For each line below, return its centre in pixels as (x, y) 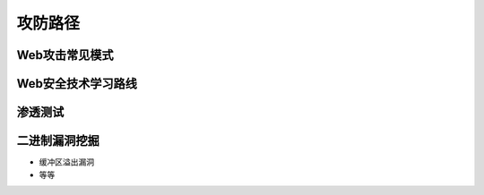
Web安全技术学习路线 (77, 84)
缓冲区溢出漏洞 (66, 162)
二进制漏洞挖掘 (58, 141)
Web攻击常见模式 (65, 55)
